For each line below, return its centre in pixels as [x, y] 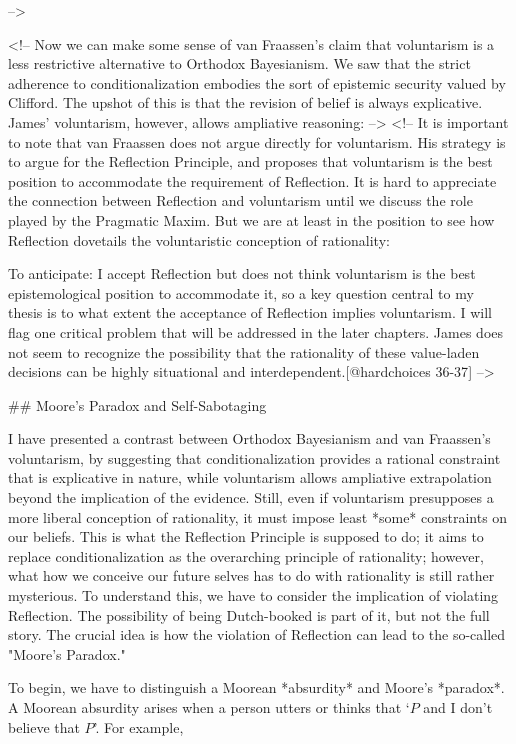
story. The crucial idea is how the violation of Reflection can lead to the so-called [257, 634]
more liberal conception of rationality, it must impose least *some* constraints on [258, 516]
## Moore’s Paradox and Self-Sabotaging [137, 404]
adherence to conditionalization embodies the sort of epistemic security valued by [257, 82]
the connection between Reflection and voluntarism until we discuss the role [240, 200]
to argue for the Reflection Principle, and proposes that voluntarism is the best [250, 161]
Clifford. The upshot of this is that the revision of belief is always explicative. [245, 102]
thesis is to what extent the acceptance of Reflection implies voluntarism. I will [250, 312]
